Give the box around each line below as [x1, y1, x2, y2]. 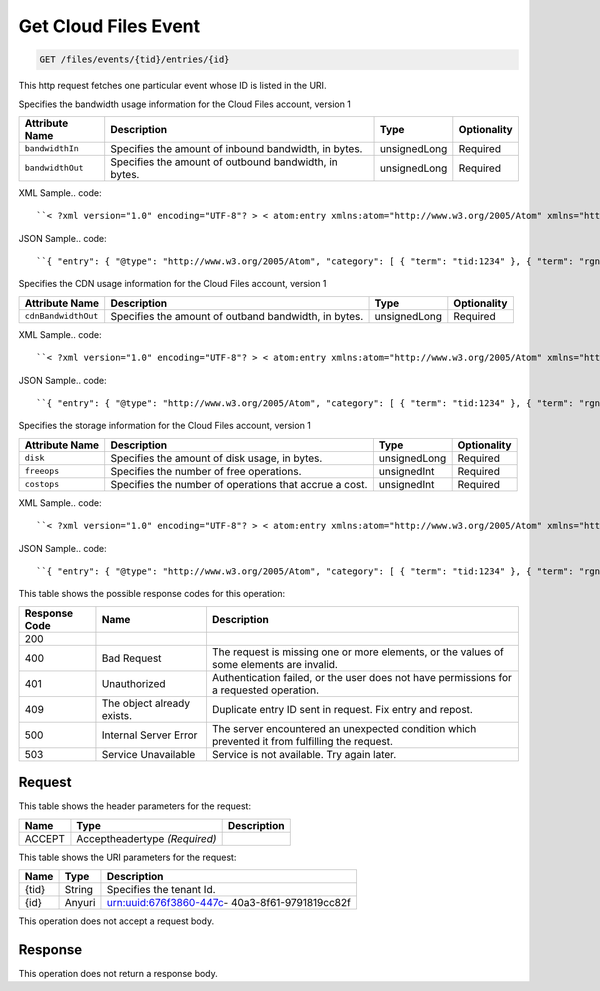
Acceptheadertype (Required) [76, 831, 217, 845]
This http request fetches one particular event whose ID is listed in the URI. [18, 80, 327, 92]
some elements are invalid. [211, 657, 339, 671]
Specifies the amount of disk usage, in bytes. [110, 451, 323, 465]
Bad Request [101, 651, 162, 665]
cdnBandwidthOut [24, 311, 99, 322]
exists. [101, 708, 133, 722]
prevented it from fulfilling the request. [211, 734, 394, 748]
